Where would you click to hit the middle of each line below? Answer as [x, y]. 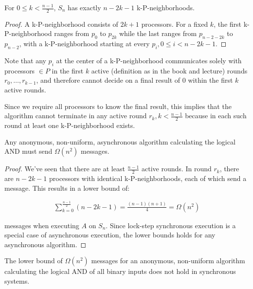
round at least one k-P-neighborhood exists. [70, 125]
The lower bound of [34, 261]
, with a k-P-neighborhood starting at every [84, 44]
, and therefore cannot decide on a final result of [108, 80]
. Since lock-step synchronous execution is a [171, 225]
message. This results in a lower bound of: [67, 188]
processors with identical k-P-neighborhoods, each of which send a [148, 178]
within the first [210, 80]
